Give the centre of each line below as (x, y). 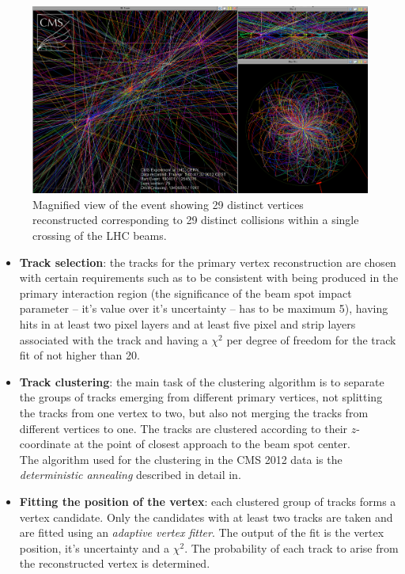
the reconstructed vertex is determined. (115, 563)
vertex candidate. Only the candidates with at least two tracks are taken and (206, 517)
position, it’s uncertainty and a (95, 547)
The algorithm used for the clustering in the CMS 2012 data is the (181, 459)
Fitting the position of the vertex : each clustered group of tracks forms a (208, 501)
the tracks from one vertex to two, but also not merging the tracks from (194, 412)
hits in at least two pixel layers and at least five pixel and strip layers (187, 323)
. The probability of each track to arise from (291, 547)
